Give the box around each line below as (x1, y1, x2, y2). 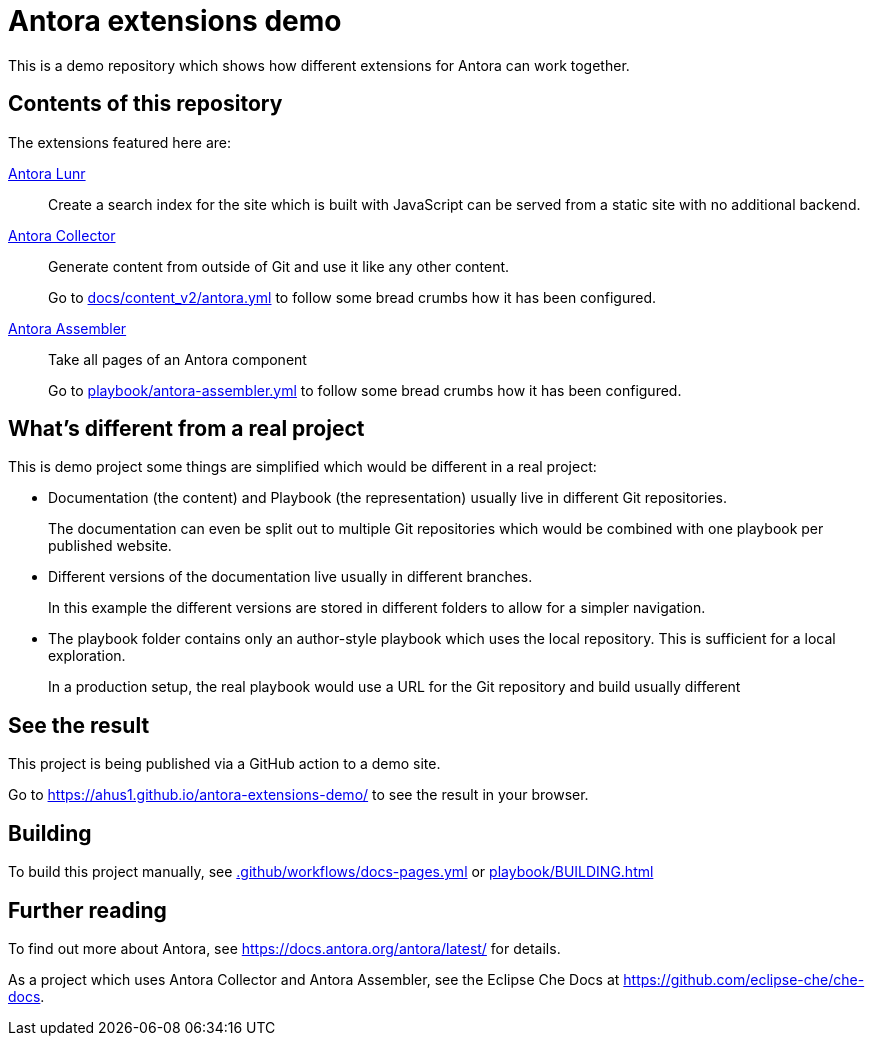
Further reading (8, 897, 167, 923)
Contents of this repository (8, 91, 283, 117)
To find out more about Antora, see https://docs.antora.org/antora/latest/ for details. (8, 939, 561, 957)
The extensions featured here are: (8, 133, 232, 151)
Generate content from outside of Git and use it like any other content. (48, 257, 510, 275)
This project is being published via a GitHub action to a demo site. (8, 755, 441, 773)
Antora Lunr (8, 164, 86, 182)
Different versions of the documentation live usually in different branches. (48, 568, 533, 586)
